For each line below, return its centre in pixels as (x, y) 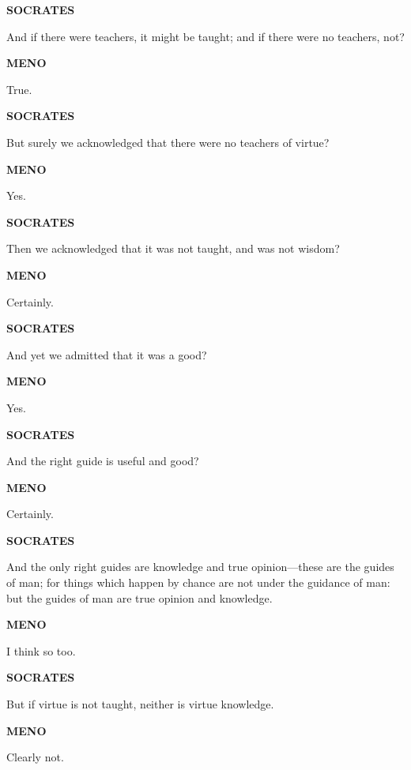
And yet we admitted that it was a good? (107, 354)
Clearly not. (35, 757)
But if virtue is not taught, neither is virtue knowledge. (140, 704)
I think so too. (41, 650)
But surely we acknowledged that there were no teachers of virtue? (168, 142)
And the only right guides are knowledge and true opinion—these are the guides (200, 567)
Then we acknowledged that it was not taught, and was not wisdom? (173, 248)
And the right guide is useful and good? (103, 461)
